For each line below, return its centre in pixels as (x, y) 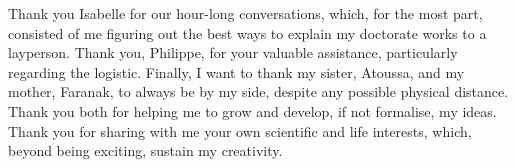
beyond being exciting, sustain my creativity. (145, 150)
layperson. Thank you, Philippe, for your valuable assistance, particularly (233, 52)
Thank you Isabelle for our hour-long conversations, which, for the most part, (245, 13)
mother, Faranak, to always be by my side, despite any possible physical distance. (258, 91)
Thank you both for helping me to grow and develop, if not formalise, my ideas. (252, 110)
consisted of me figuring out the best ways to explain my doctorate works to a (247, 32)
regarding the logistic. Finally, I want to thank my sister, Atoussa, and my (236, 71)
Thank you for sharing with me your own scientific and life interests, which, (240, 130)
